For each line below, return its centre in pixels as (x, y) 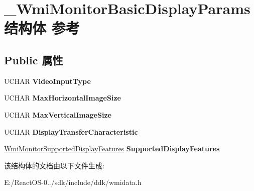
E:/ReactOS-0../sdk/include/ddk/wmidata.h (73, 182)
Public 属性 (34, 60)
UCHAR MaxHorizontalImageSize (62, 98)
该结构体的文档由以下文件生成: (54, 165)
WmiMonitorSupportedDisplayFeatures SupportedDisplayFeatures (112, 149)
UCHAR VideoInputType (47, 81)
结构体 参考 (42, 28)
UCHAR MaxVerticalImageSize (58, 114)
